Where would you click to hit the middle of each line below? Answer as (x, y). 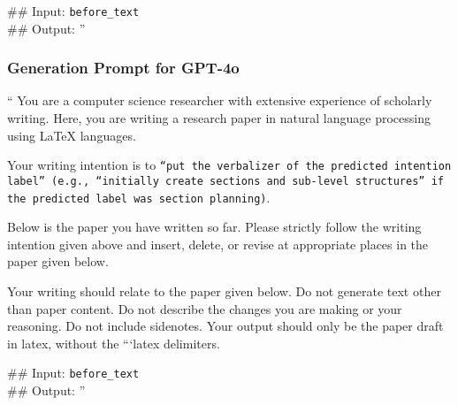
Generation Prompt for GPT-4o (123, 68)
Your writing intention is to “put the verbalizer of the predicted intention (229, 165)
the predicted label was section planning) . (139, 197)
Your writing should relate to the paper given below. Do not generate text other (224, 291)
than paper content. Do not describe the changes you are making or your (205, 308)
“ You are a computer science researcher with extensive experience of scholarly (220, 100)
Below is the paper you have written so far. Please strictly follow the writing (214, 227)
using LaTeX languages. (72, 135)
